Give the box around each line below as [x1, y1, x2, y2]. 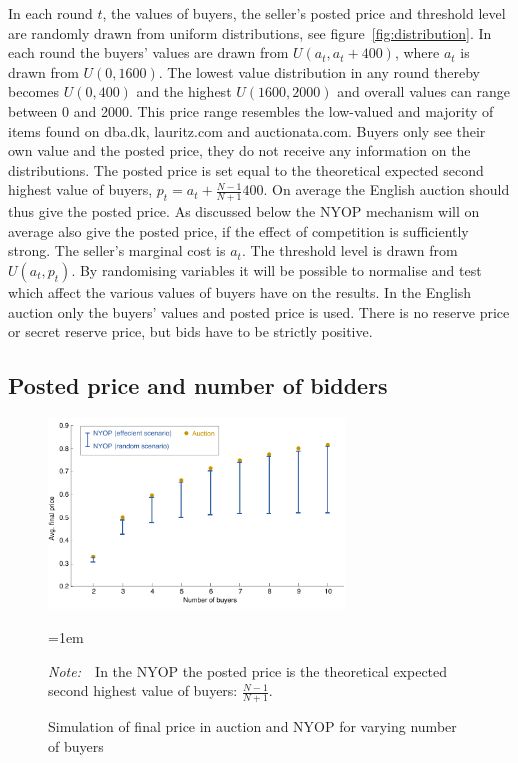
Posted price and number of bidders [8, 370, 388, 401]
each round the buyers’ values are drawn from [8, 42, 289, 63]
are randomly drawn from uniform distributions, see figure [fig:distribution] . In [8, 22, 492, 43]
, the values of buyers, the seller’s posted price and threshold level [102, 3, 506, 23]
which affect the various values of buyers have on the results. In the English [8, 281, 472, 302]
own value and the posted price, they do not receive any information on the [8, 140, 471, 161]
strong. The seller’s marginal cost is [8, 240, 226, 261]
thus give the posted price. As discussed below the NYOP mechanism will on [8, 201, 480, 222]
